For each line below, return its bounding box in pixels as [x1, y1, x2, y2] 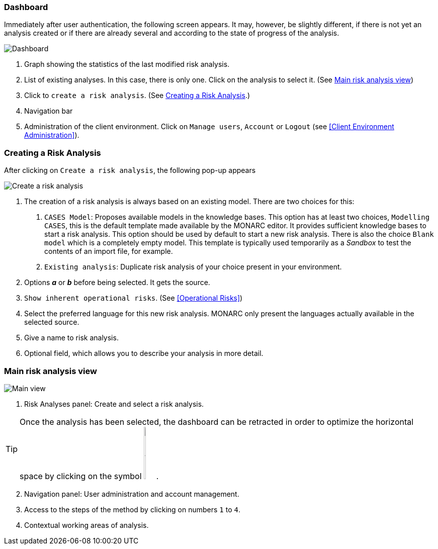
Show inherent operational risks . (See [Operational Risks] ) [24, 294, 243, 303]
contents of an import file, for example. [44, 247, 173, 256]
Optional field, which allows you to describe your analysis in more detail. [24, 349, 264, 358]
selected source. [24, 318, 79, 327]
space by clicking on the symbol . [20, 471, 159, 481]
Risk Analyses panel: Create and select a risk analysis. [24, 399, 204, 408]
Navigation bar [24, 107, 73, 116]
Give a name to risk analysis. [24, 333, 119, 342]
